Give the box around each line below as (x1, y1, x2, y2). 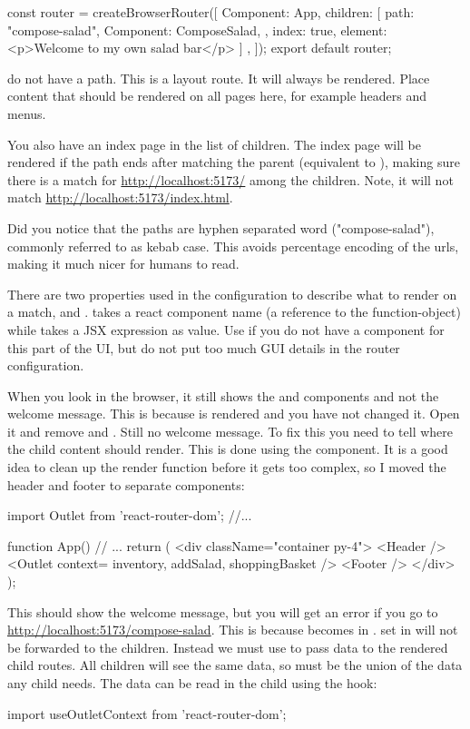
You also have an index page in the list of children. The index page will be (7, 134, 421, 153)
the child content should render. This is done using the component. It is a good (7, 439, 448, 458)
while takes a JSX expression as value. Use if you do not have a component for (7, 320, 445, 339)
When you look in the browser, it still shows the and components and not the (7, 386, 439, 405)
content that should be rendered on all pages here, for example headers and (7, 86, 427, 105)
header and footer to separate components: (7, 475, 245, 494)
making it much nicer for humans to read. (7, 254, 240, 273)
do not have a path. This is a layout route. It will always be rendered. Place (7, 68, 430, 87)
